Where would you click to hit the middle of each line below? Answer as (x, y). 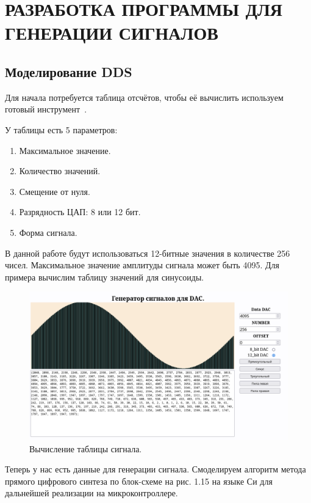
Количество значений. (60, 171)
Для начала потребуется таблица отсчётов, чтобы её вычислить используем (144, 97)
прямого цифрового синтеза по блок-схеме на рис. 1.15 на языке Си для (139, 481)
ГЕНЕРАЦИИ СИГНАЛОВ (112, 33)
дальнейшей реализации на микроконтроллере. (91, 493)
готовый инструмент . (46, 109)
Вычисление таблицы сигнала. (86, 448)
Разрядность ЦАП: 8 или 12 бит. (80, 212)
